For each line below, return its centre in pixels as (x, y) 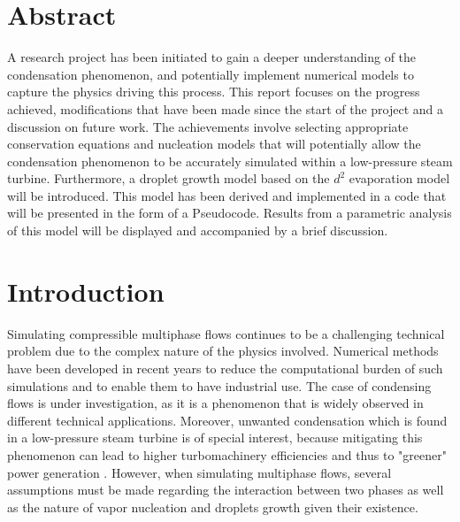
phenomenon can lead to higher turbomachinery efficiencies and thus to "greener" (227, 454)
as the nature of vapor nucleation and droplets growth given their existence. (213, 507)
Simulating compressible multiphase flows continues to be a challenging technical (226, 333)
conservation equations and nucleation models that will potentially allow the (214, 144)
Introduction (86, 291)
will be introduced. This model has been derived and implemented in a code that (227, 195)
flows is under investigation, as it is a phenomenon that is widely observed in (215, 403)
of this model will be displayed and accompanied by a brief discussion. (198, 230)
